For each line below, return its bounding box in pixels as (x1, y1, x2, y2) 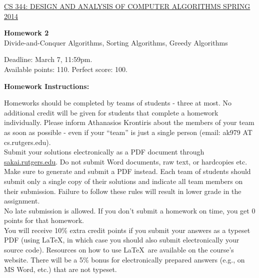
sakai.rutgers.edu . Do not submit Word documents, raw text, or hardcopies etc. (4, 156, 247, 166)
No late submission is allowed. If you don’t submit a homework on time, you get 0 (4, 205, 255, 215)
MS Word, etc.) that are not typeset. (4, 264, 117, 274)
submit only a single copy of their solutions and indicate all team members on (4, 175, 243, 186)
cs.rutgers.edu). (4, 136, 51, 147)
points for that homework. (4, 215, 84, 225)
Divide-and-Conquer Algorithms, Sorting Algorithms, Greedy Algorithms (4, 37, 228, 47)
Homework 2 (4, 27, 49, 38)
